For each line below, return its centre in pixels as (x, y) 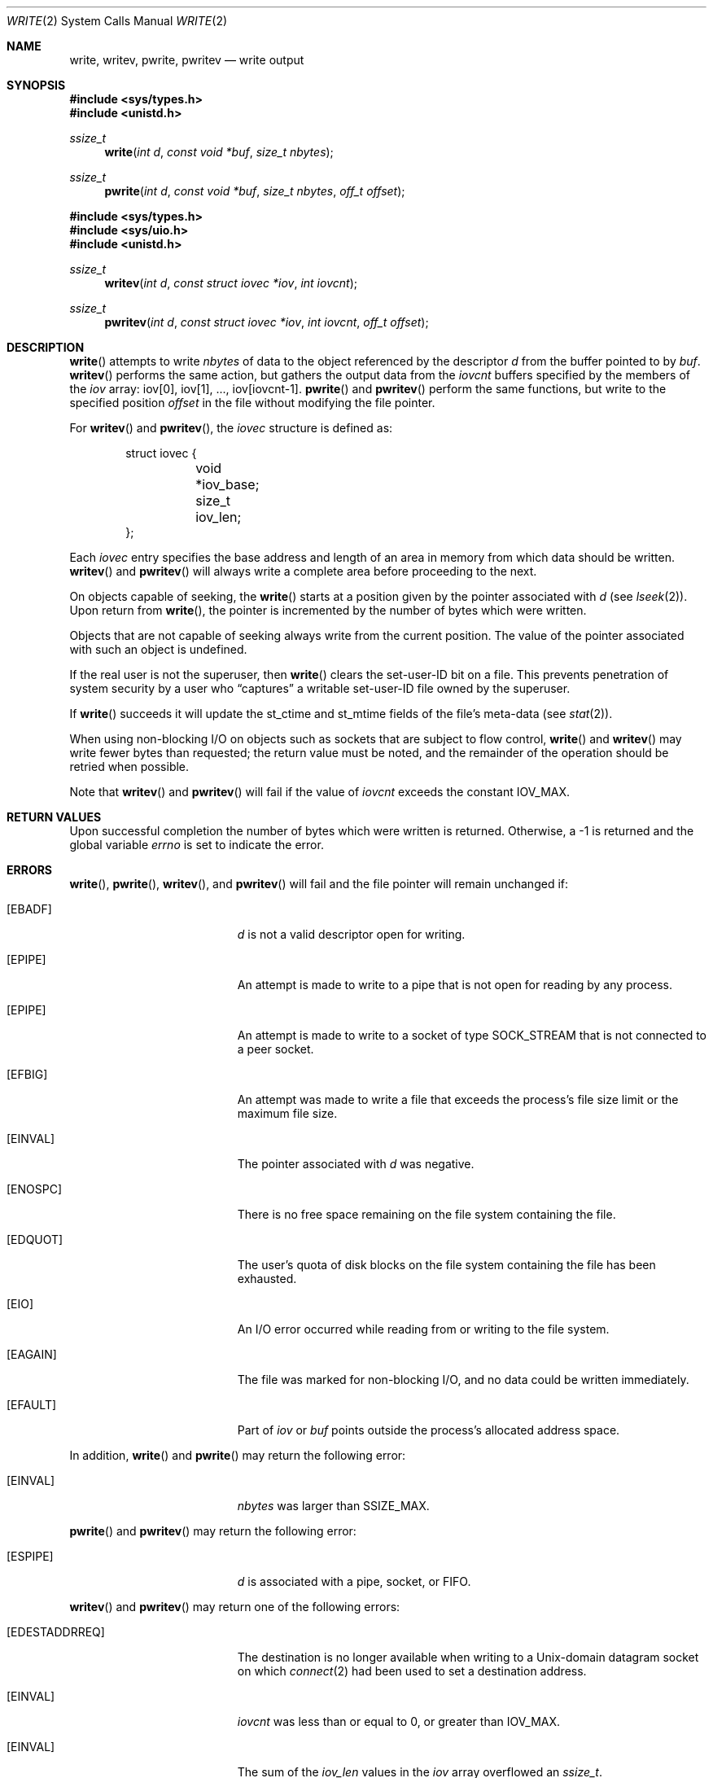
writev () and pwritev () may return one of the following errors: (235, 1607)
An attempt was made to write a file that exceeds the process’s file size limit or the (458, 1099)
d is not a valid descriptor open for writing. (351, 934)
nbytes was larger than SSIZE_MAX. (333, 1506)
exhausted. (267, 1279)
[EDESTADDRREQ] (56, 1632)
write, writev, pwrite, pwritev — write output (187, 60)
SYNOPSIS (36, 85)
